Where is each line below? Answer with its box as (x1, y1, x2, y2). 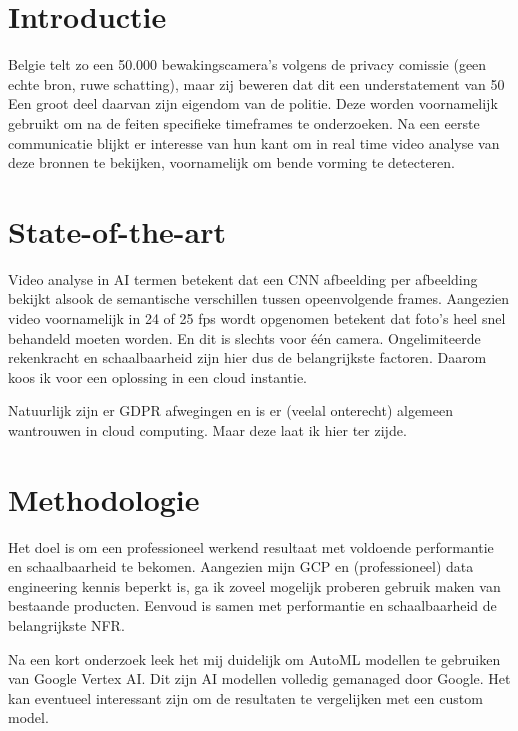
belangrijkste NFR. (8, 615, 125, 636)
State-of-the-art (8, 210, 227, 251)
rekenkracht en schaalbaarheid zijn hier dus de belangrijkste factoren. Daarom (8, 347, 487, 368)
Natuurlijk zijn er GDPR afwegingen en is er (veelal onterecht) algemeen (8, 400, 454, 421)
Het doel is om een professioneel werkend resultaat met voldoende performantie (8, 536, 494, 557)
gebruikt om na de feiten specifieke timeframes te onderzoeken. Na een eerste (8, 112, 480, 133)
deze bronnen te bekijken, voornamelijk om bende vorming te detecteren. (8, 152, 455, 173)
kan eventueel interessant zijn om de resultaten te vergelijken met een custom (8, 687, 483, 708)
